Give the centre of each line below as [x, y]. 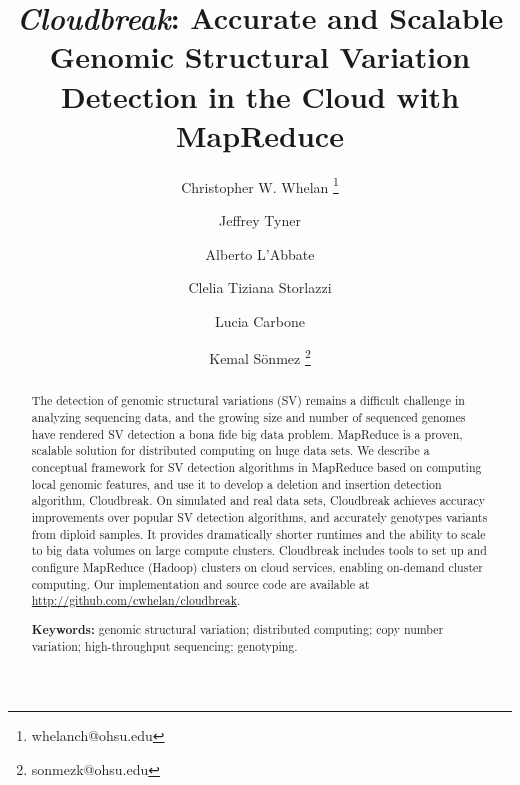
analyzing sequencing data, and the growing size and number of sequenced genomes [248, 417]
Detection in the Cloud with [260, 95]
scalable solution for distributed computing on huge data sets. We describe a [230, 450]
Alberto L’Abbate [260, 253]
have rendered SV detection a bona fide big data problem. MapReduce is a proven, [247, 433]
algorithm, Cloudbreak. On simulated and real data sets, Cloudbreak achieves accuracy [258, 500]
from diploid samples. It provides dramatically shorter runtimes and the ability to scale [258, 533]
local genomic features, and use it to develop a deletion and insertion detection [236, 483]
